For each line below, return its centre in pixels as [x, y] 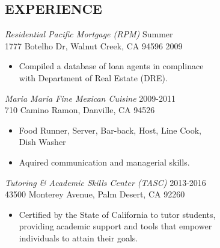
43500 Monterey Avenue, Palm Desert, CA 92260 [95, 194]
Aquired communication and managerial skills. [104, 162]
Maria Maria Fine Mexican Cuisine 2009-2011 [90, 98]
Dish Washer [42, 142]
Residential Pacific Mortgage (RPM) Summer [89, 34]
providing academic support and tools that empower [115, 226]
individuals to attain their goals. [78, 237]
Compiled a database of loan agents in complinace [111, 66]
